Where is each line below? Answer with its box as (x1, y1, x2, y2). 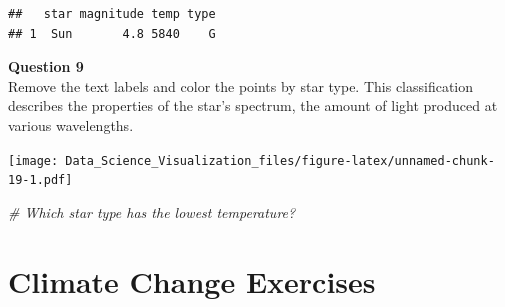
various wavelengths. (8, 114, 134, 135)
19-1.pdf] (8, 173, 73, 188)
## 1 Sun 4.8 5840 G (8, 26, 216, 41)
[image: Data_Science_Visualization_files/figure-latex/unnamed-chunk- (8, 153, 495, 168)
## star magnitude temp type (8, 7, 216, 21)
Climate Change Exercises (8, 260, 376, 301)
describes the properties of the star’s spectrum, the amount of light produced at (8, 95, 498, 116)
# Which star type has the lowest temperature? (8, 201, 296, 222)
